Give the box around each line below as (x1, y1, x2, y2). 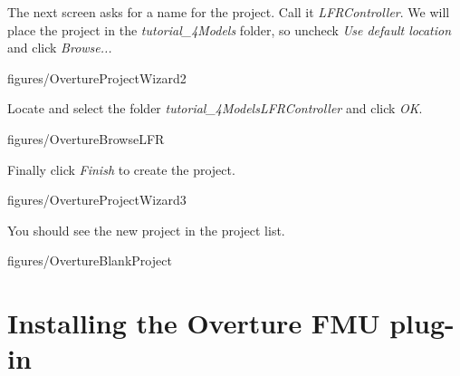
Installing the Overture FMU (7, 304, 380, 342)
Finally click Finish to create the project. (7, 159, 235, 178)
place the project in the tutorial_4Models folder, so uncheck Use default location (7, 20, 452, 39)
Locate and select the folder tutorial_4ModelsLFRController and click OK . (7, 99, 423, 118)
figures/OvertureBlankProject (7, 251, 172, 270)
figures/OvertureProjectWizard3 (7, 190, 187, 209)
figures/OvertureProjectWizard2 (7, 68, 187, 87)
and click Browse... (7, 38, 112, 57)
